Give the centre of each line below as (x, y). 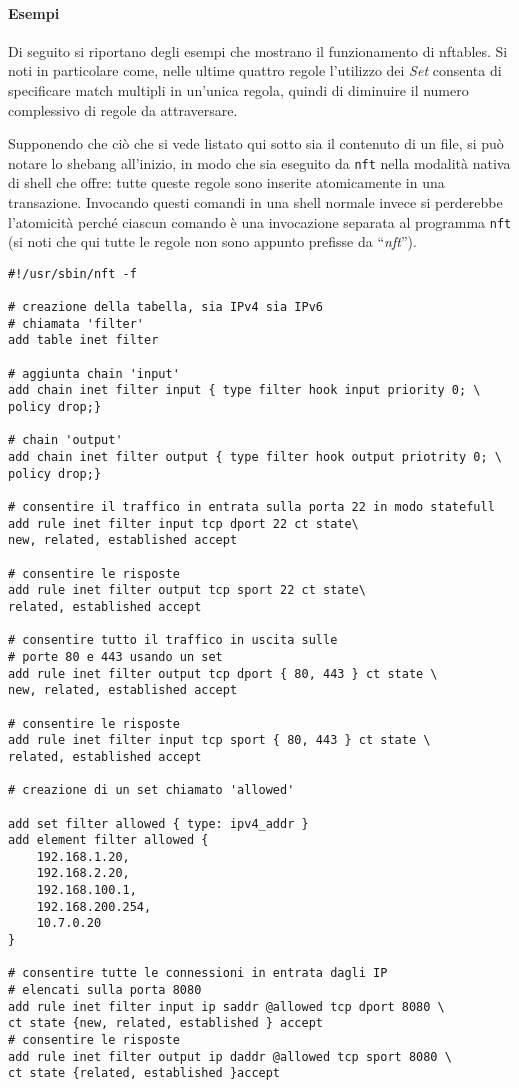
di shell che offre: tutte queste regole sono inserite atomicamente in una (226, 182)
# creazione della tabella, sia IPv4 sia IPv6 (165, 307)
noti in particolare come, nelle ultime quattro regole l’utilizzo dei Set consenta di (255, 70)
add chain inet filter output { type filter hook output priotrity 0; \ (255, 457)
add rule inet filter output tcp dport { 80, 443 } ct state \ (223, 673)
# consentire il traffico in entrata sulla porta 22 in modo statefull (251, 507)
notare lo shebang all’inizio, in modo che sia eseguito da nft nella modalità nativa (259, 162)
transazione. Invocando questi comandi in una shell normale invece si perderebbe (255, 202)
